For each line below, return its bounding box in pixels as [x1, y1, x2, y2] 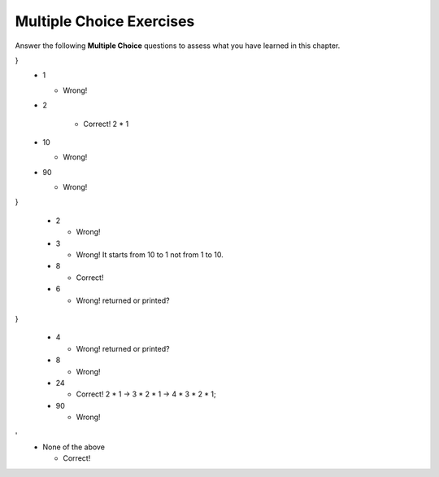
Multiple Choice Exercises [15, 12, 195, 30]
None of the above [42, 442, 106, 452]
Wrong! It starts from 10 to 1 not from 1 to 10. [76, 250, 224, 260]
